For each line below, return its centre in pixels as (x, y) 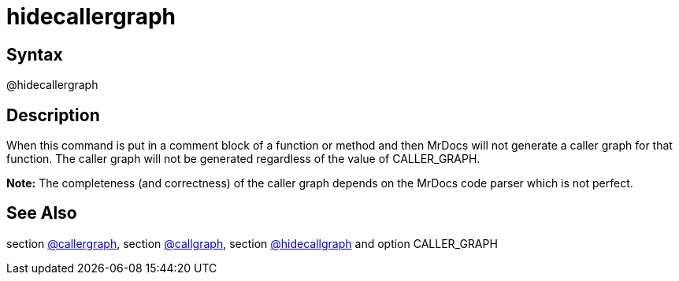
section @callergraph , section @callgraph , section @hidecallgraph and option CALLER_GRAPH (252, 243)
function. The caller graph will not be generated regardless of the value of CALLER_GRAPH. (243, 159)
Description (53, 115)
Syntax (35, 54)
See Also (42, 213)
